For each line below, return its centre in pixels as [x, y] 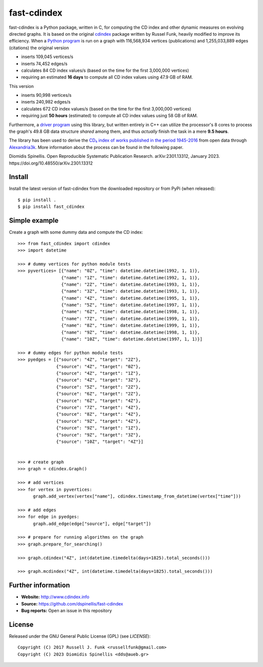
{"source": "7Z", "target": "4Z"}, [99, 407]
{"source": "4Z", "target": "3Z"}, [99, 380]
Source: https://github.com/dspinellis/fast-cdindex [72, 604]
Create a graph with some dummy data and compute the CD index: [76, 232]
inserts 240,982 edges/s [46, 102]
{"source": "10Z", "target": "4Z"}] [100, 441]
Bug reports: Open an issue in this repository [66, 611]
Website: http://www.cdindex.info [55, 597]
